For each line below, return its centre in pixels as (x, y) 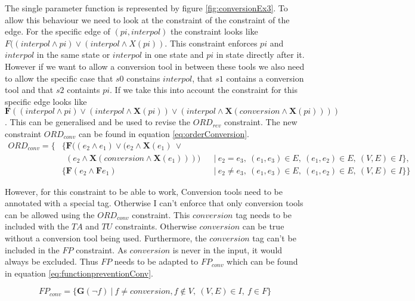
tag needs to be (264, 214)
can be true (263, 226)
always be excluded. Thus (52, 261)
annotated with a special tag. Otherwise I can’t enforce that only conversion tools (154, 203)
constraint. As (101, 249)
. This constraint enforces (211, 43)
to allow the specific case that (59, 78)
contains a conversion (265, 78)
